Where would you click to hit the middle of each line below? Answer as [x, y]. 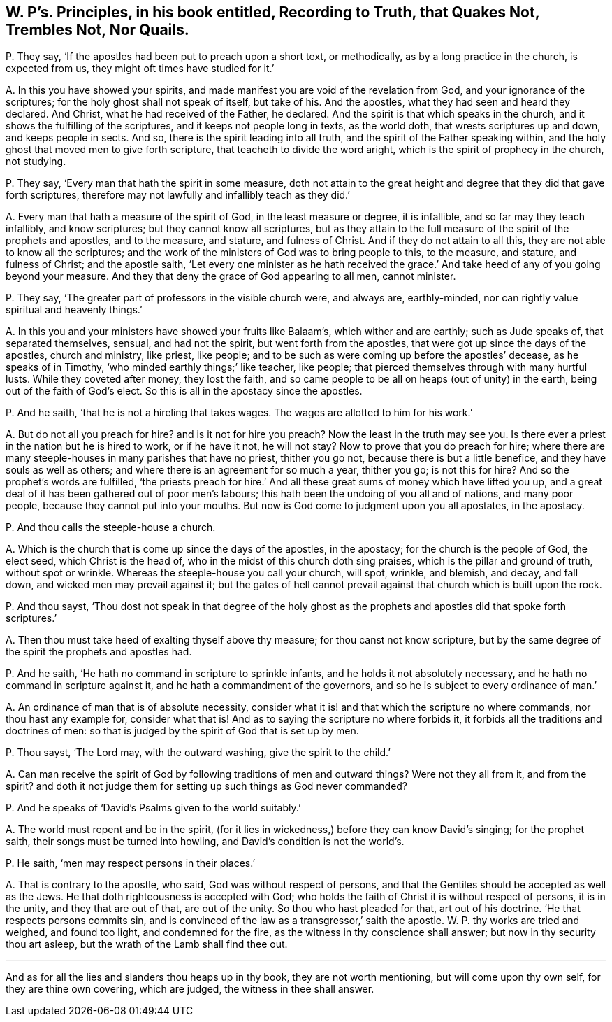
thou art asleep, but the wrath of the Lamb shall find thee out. [147, 944]
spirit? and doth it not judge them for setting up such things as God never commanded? [207, 786]
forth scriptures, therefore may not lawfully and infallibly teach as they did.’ [178, 195]
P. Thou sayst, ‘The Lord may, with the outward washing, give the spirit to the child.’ [198, 753]
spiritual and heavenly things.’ [74, 310]
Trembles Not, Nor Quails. [97, 30]
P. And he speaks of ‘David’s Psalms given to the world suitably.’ [153, 808]
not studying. [36, 162]
